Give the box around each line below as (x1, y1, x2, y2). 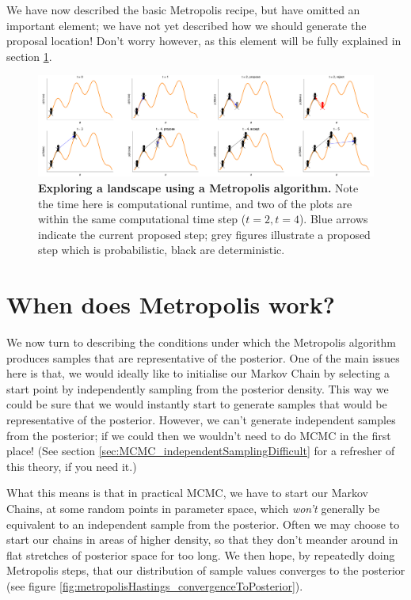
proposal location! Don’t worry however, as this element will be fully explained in (6, 32, 401, 49)
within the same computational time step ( (38, 211, 246, 227)
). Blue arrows (299, 211, 368, 227)
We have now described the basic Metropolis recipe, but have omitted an (6, 2, 360, 17)
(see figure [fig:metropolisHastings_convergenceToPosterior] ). (6, 577, 303, 594)
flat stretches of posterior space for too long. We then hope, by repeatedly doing (6, 546, 395, 563)
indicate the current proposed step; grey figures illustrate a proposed (38, 226, 371, 242)
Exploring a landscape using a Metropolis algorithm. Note (38, 179, 359, 196)
